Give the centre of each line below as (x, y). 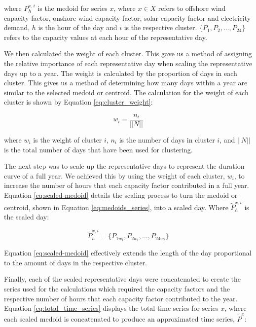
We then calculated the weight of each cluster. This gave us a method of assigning (128, 54)
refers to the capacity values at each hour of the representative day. (106, 37)
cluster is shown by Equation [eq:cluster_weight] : (78, 102)
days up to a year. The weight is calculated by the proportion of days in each (121, 73)
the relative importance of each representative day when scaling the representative (128, 63)
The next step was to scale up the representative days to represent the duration (124, 166)
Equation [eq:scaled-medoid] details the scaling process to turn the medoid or (121, 195)
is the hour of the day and (78, 27)
